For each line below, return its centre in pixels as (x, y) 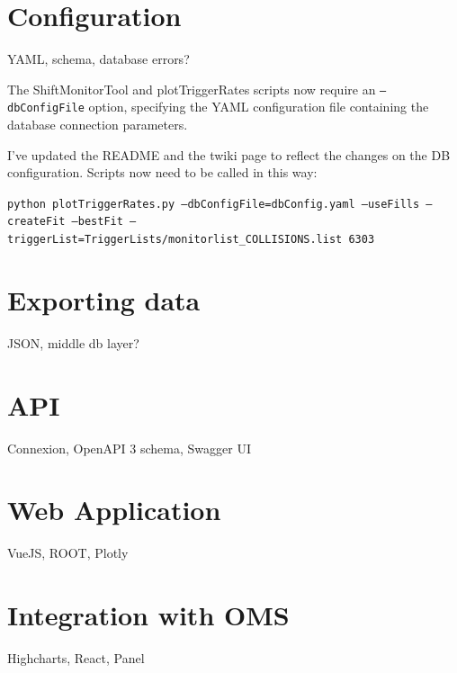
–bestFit (97, 222)
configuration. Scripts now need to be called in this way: (162, 172)
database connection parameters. (98, 125)
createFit (36, 222)
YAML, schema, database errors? (99, 59)
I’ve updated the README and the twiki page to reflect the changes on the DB (229, 154)
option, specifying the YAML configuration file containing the (259, 107)
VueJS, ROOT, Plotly (68, 553)
